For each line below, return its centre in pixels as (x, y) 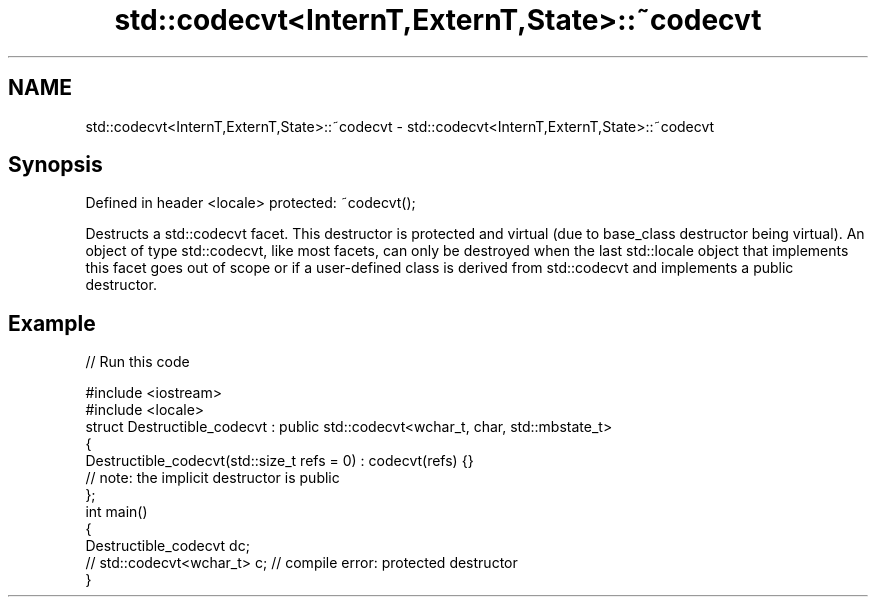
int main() (116, 512)
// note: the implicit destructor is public (212, 478)
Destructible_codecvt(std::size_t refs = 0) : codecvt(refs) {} (279, 461)
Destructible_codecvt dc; (167, 546)
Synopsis (55, 165)
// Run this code (137, 362)
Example (52, 323)
